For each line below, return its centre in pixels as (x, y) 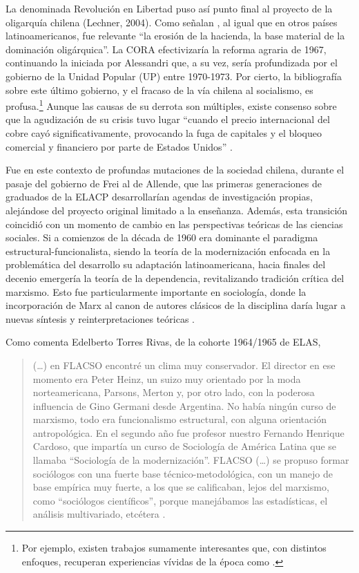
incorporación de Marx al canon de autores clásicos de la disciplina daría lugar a (176, 305)
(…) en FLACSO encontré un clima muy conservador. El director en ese (184, 365)
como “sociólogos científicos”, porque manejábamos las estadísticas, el (180, 500)
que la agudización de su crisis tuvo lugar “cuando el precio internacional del (168, 119)
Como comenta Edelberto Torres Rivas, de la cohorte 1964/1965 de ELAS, (163, 342)
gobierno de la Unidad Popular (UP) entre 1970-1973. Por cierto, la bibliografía (174, 76)
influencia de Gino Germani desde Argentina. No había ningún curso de (184, 405)
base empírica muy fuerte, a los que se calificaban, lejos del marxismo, (181, 487)
